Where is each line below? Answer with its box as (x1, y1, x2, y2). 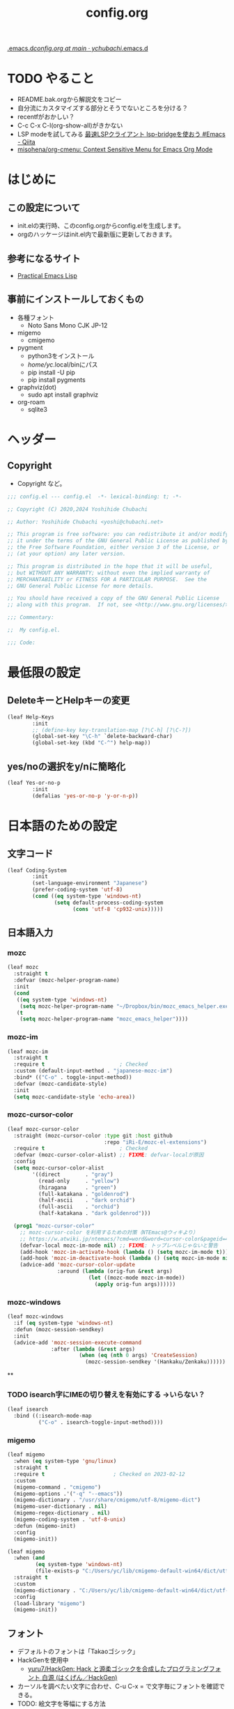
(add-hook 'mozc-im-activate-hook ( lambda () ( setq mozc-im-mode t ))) (19, 1248, 229, 1255)
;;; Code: (7, 639, 36, 646)
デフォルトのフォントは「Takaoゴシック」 (17, 1647, 139, 1656)
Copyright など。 (17, 479, 66, 487)
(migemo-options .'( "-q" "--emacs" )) (13, 1490, 123, 1497)
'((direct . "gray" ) (32, 1171, 114, 1178)
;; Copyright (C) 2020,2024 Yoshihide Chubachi (7, 505, 148, 513)
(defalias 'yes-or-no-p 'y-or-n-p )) (32, 792, 139, 799)
